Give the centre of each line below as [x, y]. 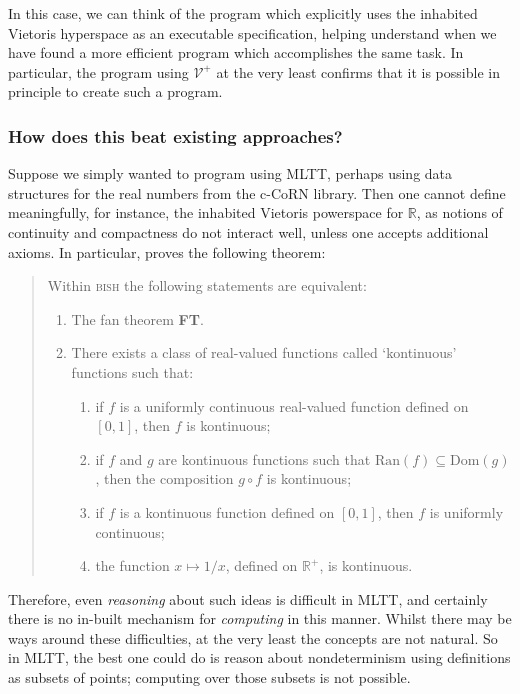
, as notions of [459, 212]
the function [132, 565]
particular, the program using [98, 71]
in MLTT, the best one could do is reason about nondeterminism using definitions [259, 657]
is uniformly [466, 511]
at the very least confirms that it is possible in [358, 71]
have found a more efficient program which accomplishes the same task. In [236, 52]
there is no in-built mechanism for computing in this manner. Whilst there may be [260, 618]
